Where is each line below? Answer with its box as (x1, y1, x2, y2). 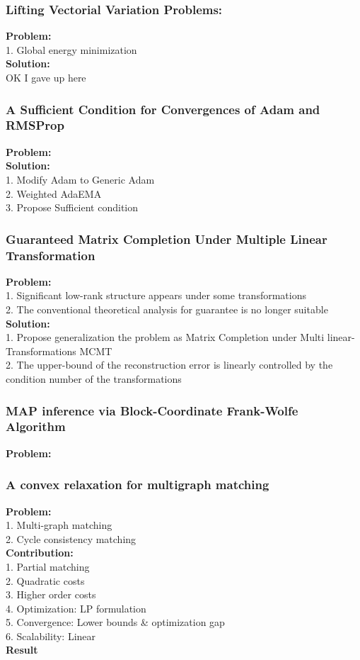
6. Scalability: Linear (6, 628, 96, 643)
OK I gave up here (6, 70, 86, 84)
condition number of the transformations (6, 371, 182, 386)
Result (6, 642, 38, 657)
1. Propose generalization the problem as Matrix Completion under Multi (6, 330, 325, 345)
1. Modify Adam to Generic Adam (6, 172, 155, 186)
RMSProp (6, 116, 64, 134)
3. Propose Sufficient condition (6, 200, 138, 215)
